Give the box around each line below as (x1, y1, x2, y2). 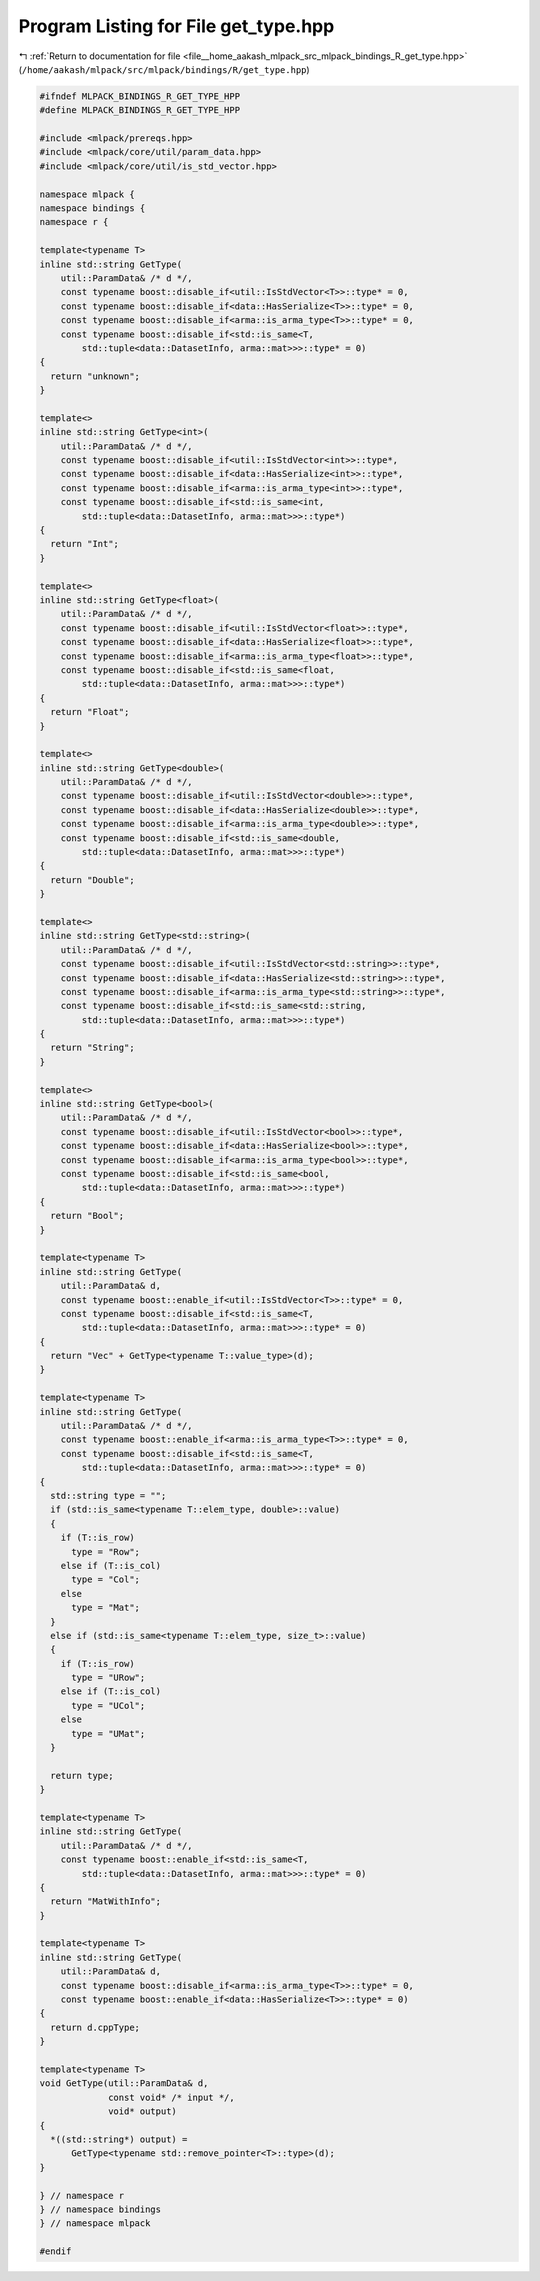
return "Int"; (50, 538, 120, 550)
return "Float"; (50, 706, 130, 718)
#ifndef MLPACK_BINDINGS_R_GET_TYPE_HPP (39, 90, 240, 102)
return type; (50, 1770, 114, 1781)
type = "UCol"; (71, 1700, 146, 1711)
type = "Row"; (71, 1546, 140, 1557)
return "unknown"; (50, 370, 140, 382)
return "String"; (50, 1042, 135, 1054)
